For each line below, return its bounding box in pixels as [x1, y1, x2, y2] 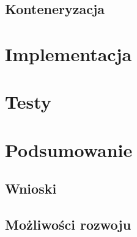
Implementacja [5, 41, 132, 66]
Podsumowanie [5, 137, 133, 162]
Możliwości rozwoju [5, 215, 131, 234]
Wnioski [5, 179, 57, 198]
